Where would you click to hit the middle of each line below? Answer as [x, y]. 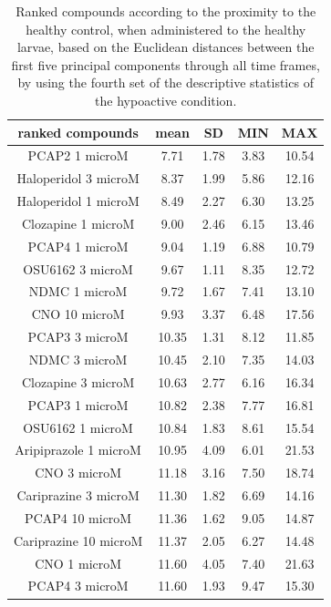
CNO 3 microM [78, 473]
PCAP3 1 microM [78, 404]
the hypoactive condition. [166, 100]
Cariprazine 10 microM [78, 540]
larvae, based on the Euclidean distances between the [165, 47]
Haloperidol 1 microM [78, 201]
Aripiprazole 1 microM [78, 450]
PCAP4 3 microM [78, 586]
